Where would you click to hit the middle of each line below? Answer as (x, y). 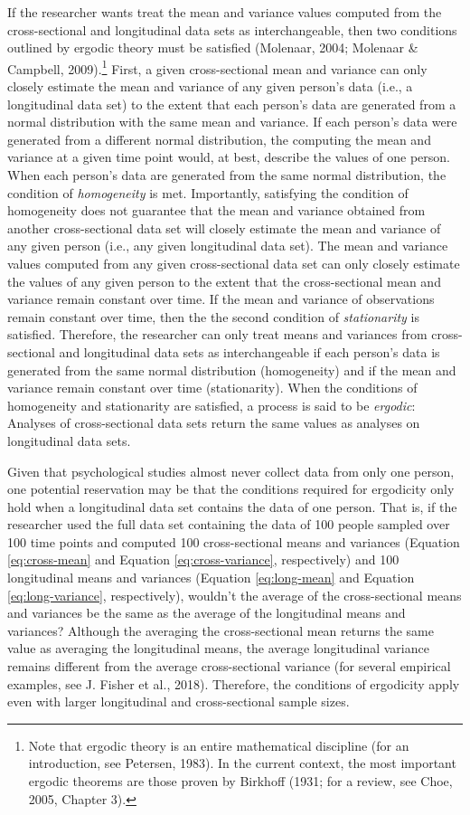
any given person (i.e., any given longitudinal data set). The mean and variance (228, 246)
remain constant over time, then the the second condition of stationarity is (213, 316)
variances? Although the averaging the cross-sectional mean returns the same (221, 630)
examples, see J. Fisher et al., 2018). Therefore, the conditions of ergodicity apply (234, 683)
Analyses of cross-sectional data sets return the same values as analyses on (214, 423)
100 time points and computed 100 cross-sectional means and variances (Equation (234, 541)
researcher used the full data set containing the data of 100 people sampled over (229, 524)
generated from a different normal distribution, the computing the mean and (219, 139)
